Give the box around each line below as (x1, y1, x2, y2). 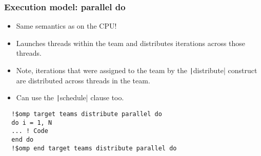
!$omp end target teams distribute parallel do (11, 144, 177, 152)
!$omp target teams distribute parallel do (11, 110, 162, 118)
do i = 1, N (11, 119, 52, 126)
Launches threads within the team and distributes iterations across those (16, 37, 246, 48)
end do (11, 136, 34, 143)
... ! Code (11, 127, 48, 135)
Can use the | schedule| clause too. (16, 92, 124, 103)
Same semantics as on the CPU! (16, 20, 117, 31)
